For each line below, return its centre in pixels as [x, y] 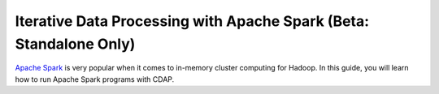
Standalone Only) [75, 44]
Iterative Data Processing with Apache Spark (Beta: [192, 21]
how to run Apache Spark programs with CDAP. [95, 79]
